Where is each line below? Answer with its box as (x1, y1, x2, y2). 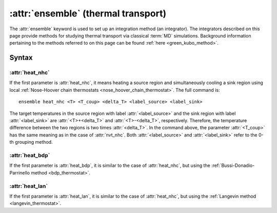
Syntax (9, 53, 33, 62)
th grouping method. (9, 139, 53, 145)
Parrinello (9, 169, 30, 176)
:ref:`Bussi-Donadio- (211, 162, 255, 169)
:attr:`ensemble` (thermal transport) (9, 8, 167, 19)
